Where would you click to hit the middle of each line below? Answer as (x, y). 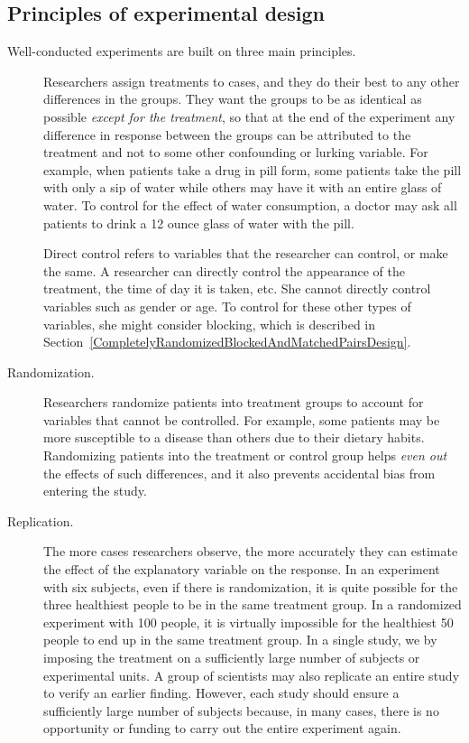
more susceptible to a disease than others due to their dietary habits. (234, 437)
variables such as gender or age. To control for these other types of (227, 306)
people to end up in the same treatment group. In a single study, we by (240, 640)
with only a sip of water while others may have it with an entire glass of (243, 187)
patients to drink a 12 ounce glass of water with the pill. (199, 223)
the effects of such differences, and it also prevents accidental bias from (239, 473)
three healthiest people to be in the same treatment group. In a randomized (253, 604)
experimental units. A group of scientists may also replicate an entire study (252, 675)
